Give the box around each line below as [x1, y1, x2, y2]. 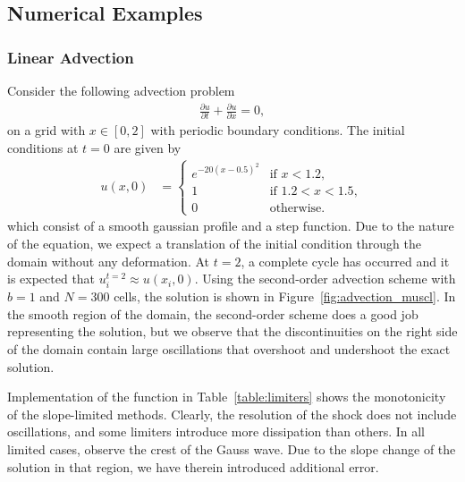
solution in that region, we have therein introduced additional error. [7, 457, 379, 476]
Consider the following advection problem [7, 81, 235, 99]
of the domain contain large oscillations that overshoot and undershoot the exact [7, 340, 451, 359]
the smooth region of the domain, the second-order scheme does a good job [7, 304, 418, 323]
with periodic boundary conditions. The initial [150, 121, 405, 140]
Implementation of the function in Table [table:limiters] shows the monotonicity [7, 387, 446, 406]
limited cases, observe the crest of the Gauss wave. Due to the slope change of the [7, 440, 456, 459]
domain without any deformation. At [7, 251, 210, 270]
